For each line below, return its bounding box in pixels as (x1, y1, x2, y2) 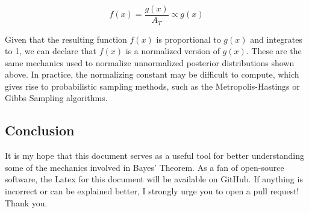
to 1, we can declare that (5, 45, 97, 57)
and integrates (250, 32, 303, 45)
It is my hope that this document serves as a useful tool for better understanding (5, 149, 304, 162)
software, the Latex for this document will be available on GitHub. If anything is (5, 173, 303, 185)
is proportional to (156, 32, 221, 45)
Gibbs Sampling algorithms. (5, 91, 108, 104)
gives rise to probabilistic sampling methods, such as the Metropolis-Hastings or (5, 79, 300, 92)
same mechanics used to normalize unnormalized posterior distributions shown (5, 56, 295, 69)
